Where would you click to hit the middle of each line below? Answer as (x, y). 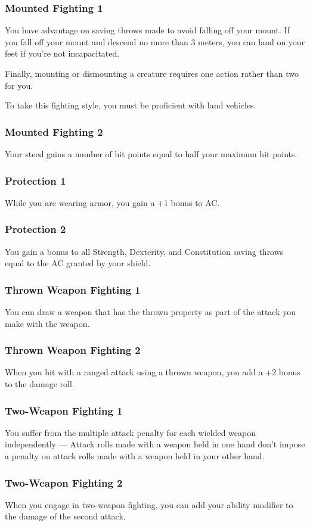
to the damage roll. (40, 384)
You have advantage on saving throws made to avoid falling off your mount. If (147, 30)
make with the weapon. (47, 323)
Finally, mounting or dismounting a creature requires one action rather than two (152, 73)
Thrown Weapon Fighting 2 (73, 350)
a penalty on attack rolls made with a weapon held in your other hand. (135, 456)
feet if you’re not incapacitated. (62, 53)
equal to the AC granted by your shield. (78, 263)
